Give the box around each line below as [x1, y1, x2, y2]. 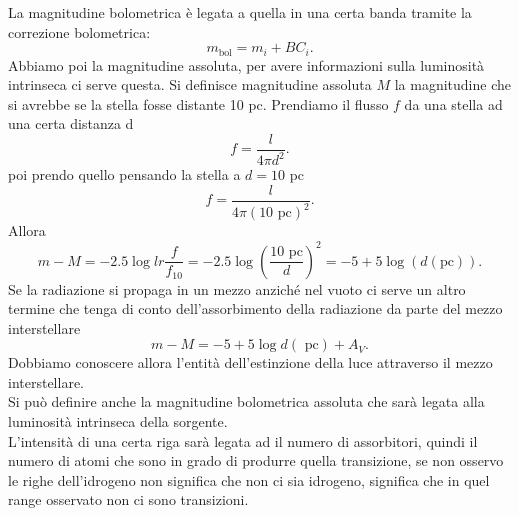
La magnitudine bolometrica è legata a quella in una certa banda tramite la [8, 2, 472, 22]
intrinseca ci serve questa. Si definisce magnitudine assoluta [8, 74, 372, 95]
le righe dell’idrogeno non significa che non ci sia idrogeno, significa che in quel [8, 469, 490, 490]
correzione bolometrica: [8, 21, 151, 42]
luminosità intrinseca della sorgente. [8, 411, 228, 432]
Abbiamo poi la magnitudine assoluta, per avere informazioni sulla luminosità [8, 54, 485, 75]
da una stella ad [404, 93, 503, 114]
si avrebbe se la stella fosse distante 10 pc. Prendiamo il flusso [8, 93, 389, 114]
